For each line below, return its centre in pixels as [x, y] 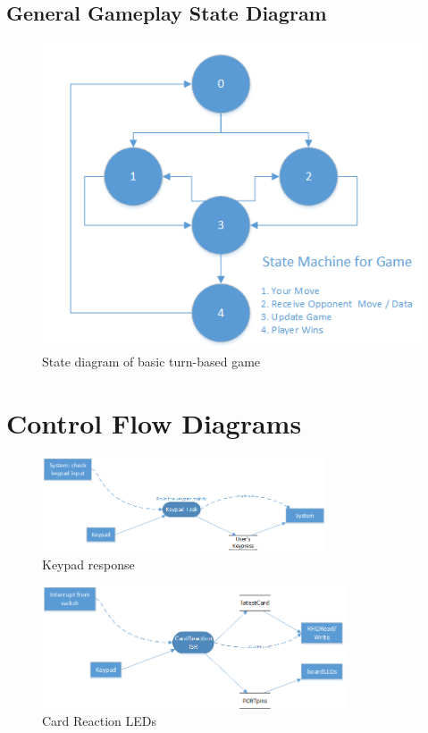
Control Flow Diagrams [154, 422]
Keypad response [88, 564]
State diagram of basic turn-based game [151, 361]
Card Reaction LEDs [100, 721]
